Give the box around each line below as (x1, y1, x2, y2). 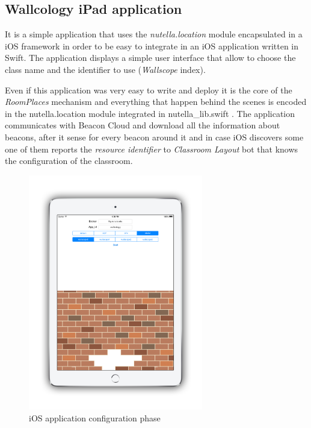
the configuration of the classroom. (5, 154, 133, 167)
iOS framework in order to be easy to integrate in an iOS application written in (5, 39, 299, 52)
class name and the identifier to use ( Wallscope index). (5, 63, 206, 75)
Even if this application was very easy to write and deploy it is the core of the (5, 83, 292, 96)
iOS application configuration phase (29, 411, 161, 424)
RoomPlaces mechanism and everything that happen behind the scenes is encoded (5, 95, 307, 108)
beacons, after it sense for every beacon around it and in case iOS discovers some (5, 130, 304, 143)
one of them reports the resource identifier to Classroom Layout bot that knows (5, 142, 298, 155)
